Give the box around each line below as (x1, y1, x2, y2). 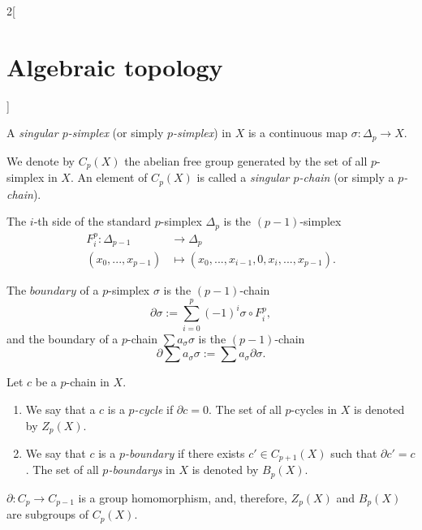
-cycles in (291, 400, 338, 417)
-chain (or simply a (299, 169, 394, 186)
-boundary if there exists (124, 445, 245, 461)
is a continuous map (248, 124, 348, 141)
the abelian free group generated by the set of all (124, 152, 368, 169)
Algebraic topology (6, 50, 223, 83)
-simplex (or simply (67, 124, 164, 141)
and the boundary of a (6, 330, 118, 347)
